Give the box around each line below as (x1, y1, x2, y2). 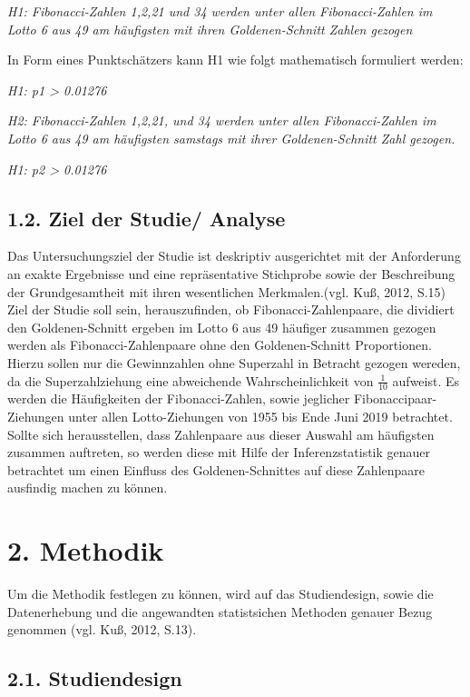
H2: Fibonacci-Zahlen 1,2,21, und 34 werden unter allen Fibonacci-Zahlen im (7, 111, 436, 130)
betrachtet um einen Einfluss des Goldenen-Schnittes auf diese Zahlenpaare (7, 460, 426, 479)
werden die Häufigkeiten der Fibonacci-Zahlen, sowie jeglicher (7, 389, 350, 408)
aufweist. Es (392, 371, 460, 390)
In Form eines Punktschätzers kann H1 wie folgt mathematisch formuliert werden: (7, 50, 464, 69)
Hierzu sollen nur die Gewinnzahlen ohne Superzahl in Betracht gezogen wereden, (7, 353, 461, 372)
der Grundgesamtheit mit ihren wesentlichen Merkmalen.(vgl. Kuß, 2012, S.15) (7, 282, 446, 301)
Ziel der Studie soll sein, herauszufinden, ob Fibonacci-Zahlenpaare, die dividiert (7, 300, 455, 319)
